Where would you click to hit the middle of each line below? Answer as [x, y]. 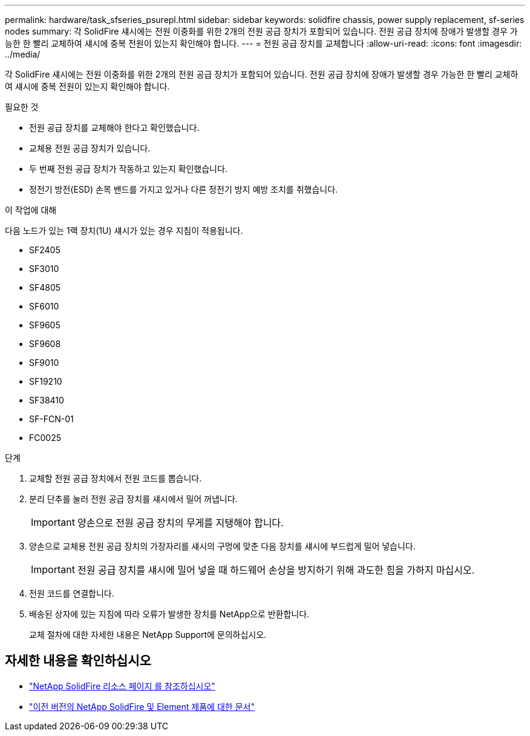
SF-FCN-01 [51, 419]
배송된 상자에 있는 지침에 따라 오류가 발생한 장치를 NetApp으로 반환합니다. [169, 614]
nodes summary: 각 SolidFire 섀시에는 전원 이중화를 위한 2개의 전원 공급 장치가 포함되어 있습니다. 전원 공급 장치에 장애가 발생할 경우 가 [261, 31]
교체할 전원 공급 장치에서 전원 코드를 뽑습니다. [116, 478]
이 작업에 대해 [31, 210]
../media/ [23, 54]
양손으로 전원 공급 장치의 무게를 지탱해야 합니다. [180, 523]
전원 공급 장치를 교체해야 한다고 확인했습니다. [114, 128]
